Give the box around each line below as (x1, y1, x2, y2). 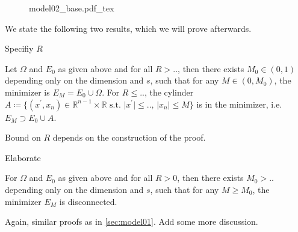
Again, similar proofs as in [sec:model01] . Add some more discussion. (5, 215, 258, 228)
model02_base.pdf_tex (29, 2, 114, 14)
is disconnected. (59, 195, 117, 207)
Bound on (5, 131, 41, 144)
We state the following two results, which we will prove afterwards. (5, 22, 252, 34)
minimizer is (5, 85, 50, 98)
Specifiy (5, 42, 34, 55)
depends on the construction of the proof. (52, 131, 206, 144)
